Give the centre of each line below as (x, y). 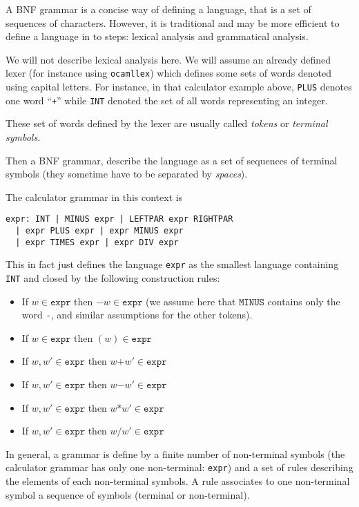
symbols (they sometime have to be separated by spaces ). (127, 174)
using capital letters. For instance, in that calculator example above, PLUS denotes (179, 87)
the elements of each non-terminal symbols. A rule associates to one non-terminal (178, 481)
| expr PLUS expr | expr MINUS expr (99, 230)
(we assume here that (191, 301)
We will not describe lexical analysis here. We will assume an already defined (168, 59)
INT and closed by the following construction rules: (113, 277)
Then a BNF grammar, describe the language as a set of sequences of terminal (172, 160)
